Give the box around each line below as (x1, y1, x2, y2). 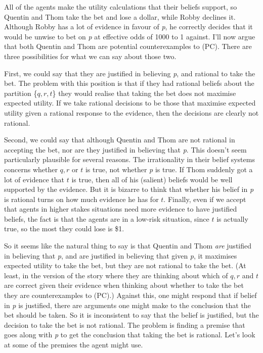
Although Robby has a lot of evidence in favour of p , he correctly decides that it (4, 21, 253, 32)
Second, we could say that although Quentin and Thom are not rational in (4, 134, 235, 145)
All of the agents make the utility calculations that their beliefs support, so (4, 2, 237, 12)
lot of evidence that (4, 174, 64, 184)
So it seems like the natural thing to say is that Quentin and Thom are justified (4, 240, 252, 251)
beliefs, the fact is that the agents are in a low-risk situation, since (4, 213, 209, 224)
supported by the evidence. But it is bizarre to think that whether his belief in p (4, 184, 254, 194)
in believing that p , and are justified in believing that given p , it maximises (4, 250, 237, 261)
